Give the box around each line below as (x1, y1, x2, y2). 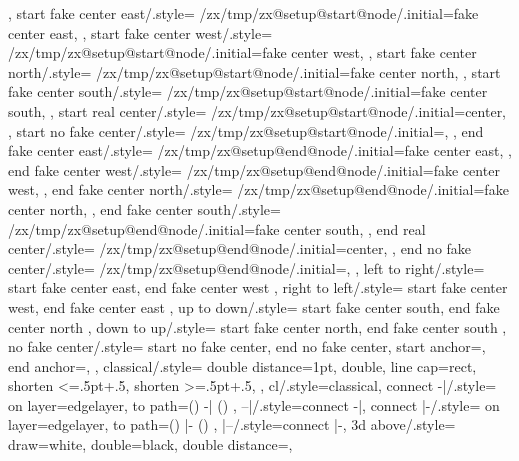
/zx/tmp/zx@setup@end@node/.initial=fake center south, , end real (8, 218, 426, 239)
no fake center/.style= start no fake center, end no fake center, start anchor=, (8, 336, 486, 357)
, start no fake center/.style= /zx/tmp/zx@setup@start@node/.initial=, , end (8, 120, 484, 141)
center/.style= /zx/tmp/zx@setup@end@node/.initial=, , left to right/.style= (8, 257, 485, 278)
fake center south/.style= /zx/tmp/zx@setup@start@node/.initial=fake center (8, 81, 488, 102)
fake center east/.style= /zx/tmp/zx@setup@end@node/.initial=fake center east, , (8, 140, 513, 161)
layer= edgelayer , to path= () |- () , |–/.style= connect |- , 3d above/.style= (8, 414, 456, 435)
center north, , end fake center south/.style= (8, 198, 281, 219)
